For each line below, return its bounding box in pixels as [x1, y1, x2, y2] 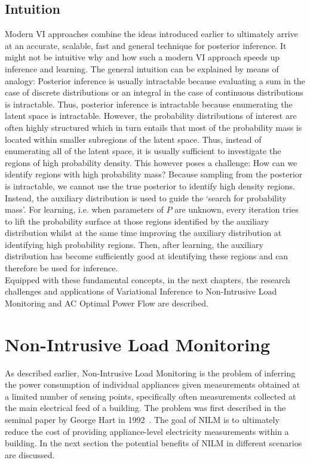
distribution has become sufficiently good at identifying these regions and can [5, 250, 288, 262]
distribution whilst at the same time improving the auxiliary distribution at [5, 226, 282, 239]
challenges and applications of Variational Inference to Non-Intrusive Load [5, 285, 277, 298]
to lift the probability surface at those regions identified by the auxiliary [5, 214, 269, 227]
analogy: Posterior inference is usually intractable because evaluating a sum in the [5, 74, 305, 87]
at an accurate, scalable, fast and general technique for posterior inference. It [5, 39, 287, 51]
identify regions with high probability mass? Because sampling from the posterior [5, 168, 303, 180]
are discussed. [5, 448, 55, 461]
